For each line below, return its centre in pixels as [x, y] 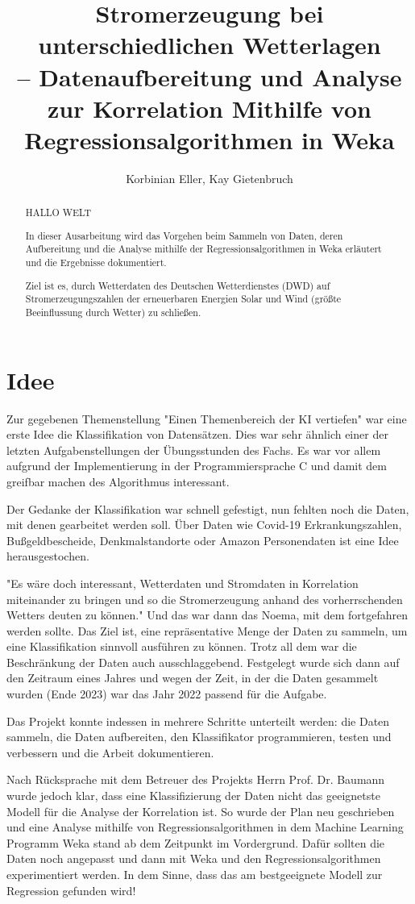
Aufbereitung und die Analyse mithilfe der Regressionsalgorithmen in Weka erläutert [203, 249]
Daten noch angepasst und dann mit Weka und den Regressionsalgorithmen [194, 858]
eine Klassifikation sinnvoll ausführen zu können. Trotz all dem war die [182, 646]
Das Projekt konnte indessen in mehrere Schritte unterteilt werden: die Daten [198, 721]
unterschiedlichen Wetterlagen [210, 45]
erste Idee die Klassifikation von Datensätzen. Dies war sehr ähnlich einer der [197, 434]
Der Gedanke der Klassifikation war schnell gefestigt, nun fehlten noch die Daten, [208, 508]
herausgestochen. [48, 556]
